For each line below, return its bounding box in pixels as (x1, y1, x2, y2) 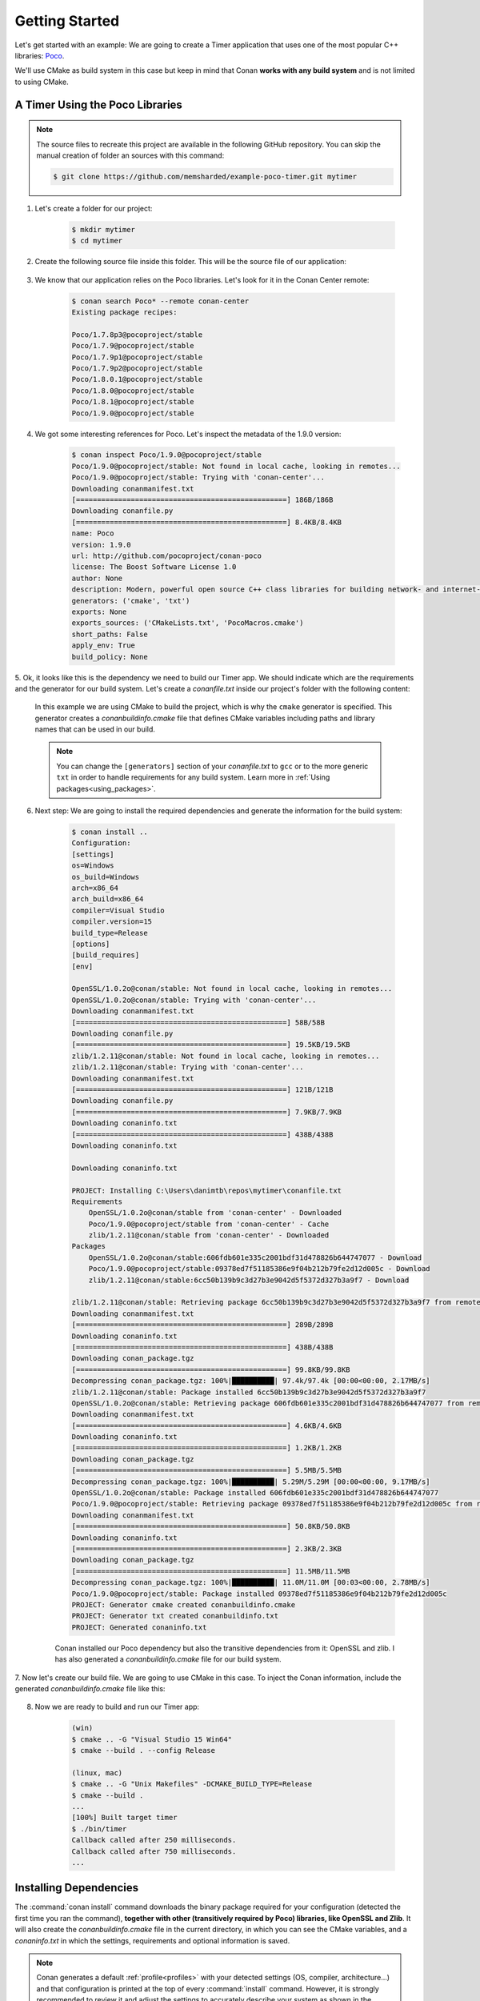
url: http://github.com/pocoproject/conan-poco (71, 551, 262, 560)
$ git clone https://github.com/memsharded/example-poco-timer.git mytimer (53, 172, 358, 181)
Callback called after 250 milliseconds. (71, 1835, 237, 1845)
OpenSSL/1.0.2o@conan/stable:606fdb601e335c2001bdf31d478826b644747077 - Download (88, 1253, 422, 1262)
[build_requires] (71, 951, 140, 960)
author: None (71, 573, 123, 583)
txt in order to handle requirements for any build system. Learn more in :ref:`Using (56, 772, 330, 782)
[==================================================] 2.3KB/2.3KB (71, 1545, 342, 1553)
